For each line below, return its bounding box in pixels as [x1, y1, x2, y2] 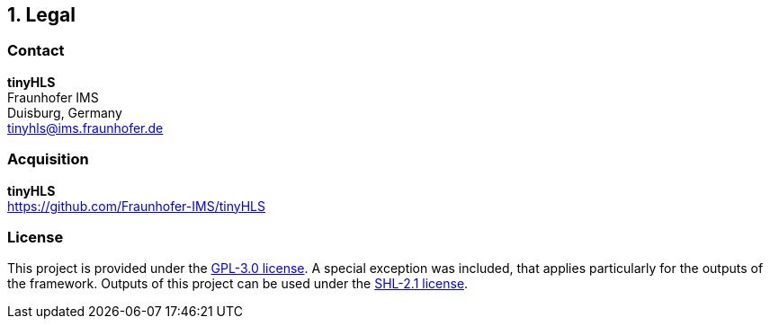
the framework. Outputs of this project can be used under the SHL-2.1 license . [7, 276, 469, 292]
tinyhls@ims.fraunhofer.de [7, 119, 164, 136]
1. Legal [7, 4, 76, 26]
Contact [7, 41, 65, 60]
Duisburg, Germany [7, 104, 122, 120]
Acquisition [7, 150, 89, 169]
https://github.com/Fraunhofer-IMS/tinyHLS [7, 198, 265, 214]
